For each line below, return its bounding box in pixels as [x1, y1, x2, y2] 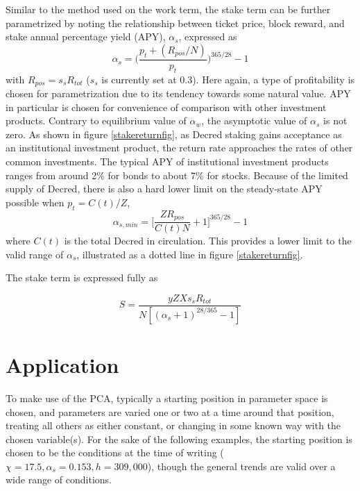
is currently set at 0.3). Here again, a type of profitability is [101, 72, 355, 86]
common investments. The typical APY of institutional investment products [6, 154, 329, 169]
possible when [6, 194, 65, 209]
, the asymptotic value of [201, 113, 307, 128]
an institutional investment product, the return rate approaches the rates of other [6, 140, 353, 155]
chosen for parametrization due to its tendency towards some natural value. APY [6, 86, 351, 101]
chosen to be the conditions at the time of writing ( [6, 445, 224, 460]
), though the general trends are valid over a [147, 458, 336, 473]
